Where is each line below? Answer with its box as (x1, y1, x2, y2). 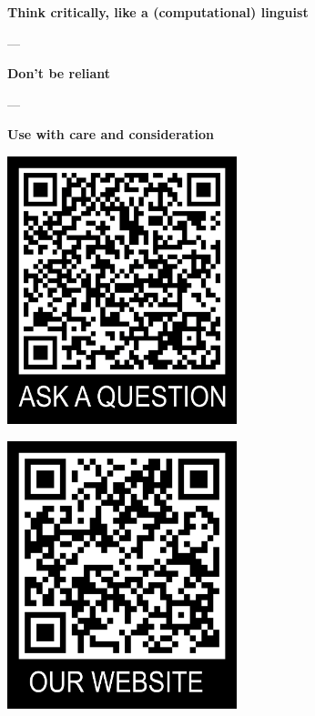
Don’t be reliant (7, 64, 111, 83)
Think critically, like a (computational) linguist (7, 3, 309, 21)
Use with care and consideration (7, 125, 215, 144)
